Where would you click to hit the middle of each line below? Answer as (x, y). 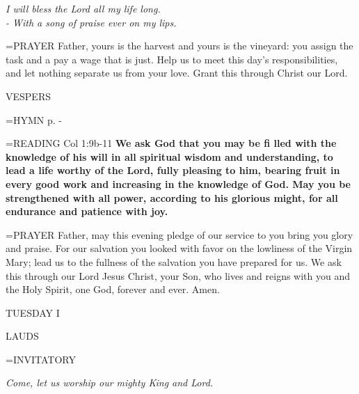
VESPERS (28, 96)
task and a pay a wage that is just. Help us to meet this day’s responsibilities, (172, 59)
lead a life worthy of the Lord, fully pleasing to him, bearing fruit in (173, 170)
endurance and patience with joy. (87, 211)
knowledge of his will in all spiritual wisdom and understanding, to (169, 156)
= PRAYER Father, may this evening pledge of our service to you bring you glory (179, 234)
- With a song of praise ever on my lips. (91, 22)
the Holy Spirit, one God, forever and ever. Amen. (113, 289)
